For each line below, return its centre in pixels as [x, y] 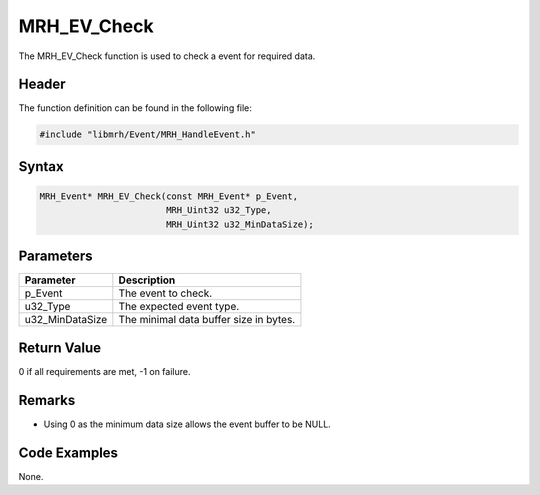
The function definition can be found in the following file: [135, 108]
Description [147, 280]
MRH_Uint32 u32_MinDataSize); [239, 224]
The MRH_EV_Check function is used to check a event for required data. [167, 56]
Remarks [47, 400]
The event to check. [165, 293]
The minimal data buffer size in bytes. [207, 320]
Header [42, 84]
